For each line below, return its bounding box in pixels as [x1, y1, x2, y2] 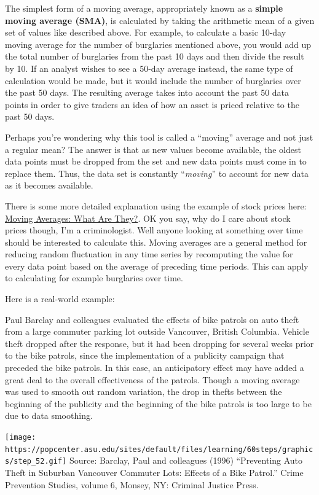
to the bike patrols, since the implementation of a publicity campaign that [5, 349, 285, 362]
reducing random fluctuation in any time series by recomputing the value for [5, 247, 293, 260]
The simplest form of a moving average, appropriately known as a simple [5, 2, 283, 14]
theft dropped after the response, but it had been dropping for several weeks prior [5, 337, 314, 349]
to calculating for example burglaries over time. [5, 271, 183, 284]
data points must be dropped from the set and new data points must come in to [5, 155, 307, 168]
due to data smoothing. [5, 409, 93, 422]
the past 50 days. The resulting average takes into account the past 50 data [5, 86, 289, 99]
